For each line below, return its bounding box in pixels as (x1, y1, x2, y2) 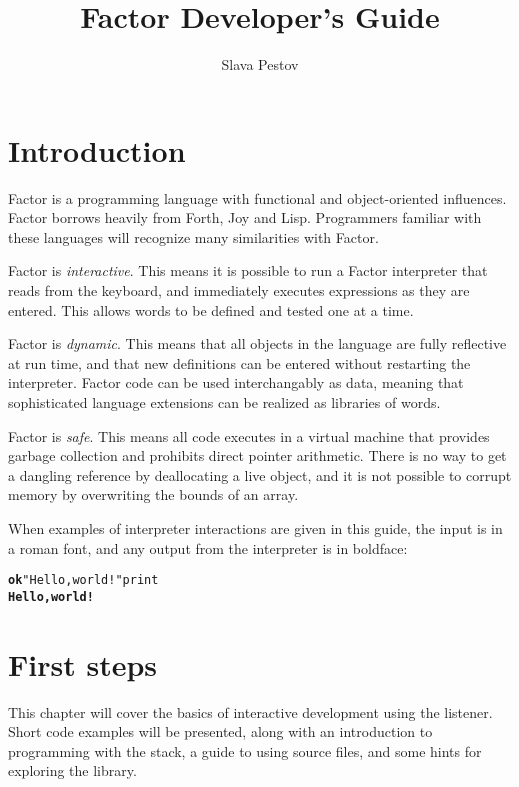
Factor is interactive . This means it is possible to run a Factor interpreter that (8, 260, 488, 281)
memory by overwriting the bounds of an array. (8, 484, 299, 505)
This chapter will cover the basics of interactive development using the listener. (8, 701, 493, 722)
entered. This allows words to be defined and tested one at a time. (8, 299, 414, 320)
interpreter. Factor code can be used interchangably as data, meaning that (8, 372, 464, 393)
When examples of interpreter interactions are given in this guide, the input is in (8, 517, 503, 538)
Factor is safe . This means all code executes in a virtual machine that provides (8, 425, 490, 446)
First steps (8, 643, 158, 684)
